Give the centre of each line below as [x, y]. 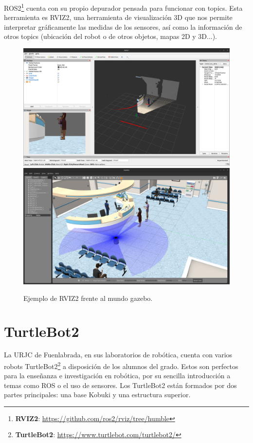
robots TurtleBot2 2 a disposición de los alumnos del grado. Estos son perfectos [121, 365]
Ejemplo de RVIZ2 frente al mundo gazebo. [88, 298]
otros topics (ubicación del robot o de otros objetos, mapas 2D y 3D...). [111, 36]
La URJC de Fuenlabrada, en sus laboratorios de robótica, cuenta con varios [118, 355]
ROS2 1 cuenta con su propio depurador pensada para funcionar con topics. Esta [123, 7]
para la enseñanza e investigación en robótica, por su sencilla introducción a [117, 376]
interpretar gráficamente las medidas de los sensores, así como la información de [123, 27]
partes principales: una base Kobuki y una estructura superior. [97, 395]
